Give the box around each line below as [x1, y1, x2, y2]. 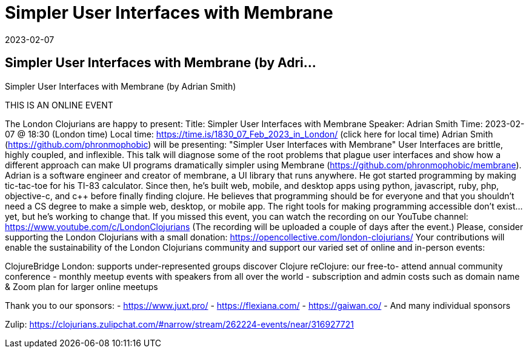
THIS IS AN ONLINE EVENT [5, 99, 113, 110]
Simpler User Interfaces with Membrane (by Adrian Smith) [5, 81, 236, 91]
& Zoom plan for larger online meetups [5, 281, 158, 292]
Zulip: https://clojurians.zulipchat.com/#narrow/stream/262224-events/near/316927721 [5, 318, 354, 329]
